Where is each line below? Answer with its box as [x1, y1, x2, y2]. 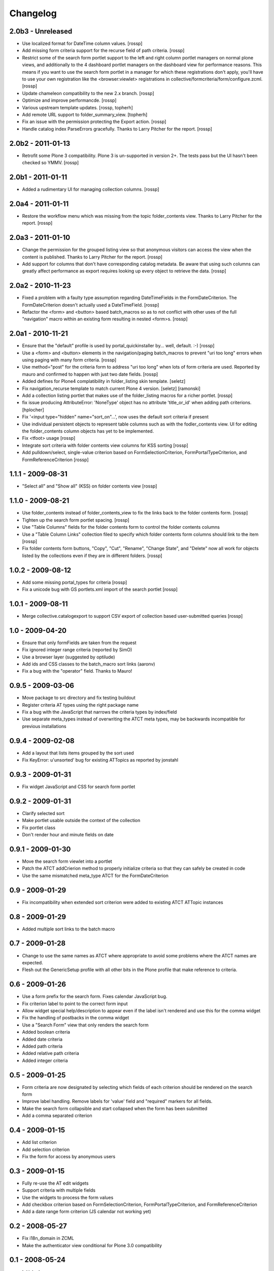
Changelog [9, 8, 57, 19]
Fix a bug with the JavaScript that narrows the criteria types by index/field [22, 709, 177, 715]
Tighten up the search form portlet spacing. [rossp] [22, 517, 129, 523]
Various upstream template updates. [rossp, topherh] [22, 104, 133, 110]
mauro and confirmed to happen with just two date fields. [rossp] [22, 371, 158, 377]
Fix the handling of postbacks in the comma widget [22, 1015, 129, 1021]
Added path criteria [22, 1043, 63, 1049]
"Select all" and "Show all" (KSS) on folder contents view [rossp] [22, 483, 157, 489]
